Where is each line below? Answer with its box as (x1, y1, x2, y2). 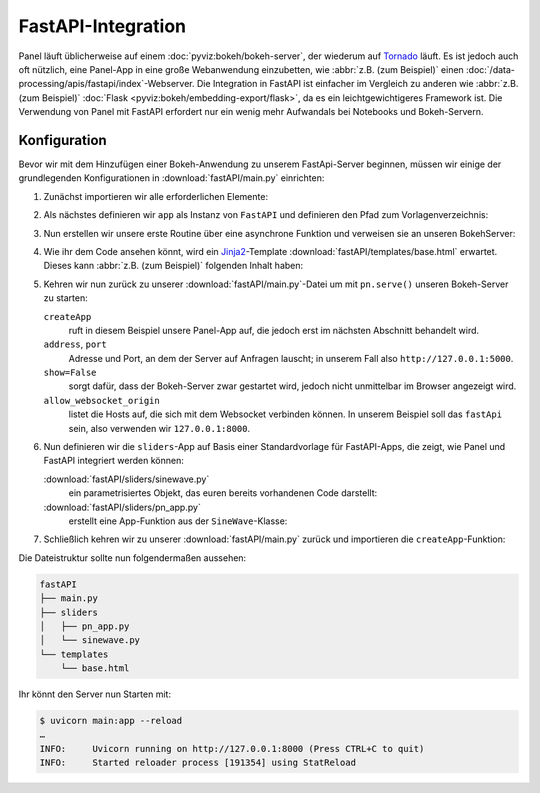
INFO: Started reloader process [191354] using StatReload (39, 757, 357, 769)
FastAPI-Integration (18, 15, 187, 37)
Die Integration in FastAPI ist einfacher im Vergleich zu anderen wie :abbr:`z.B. (196, 78, 519, 90)
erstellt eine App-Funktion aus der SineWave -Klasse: (68, 515, 288, 527)
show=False (43, 367, 97, 379)
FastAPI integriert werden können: (43, 455, 184, 467)
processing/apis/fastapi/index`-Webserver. (18, 78, 195, 90)
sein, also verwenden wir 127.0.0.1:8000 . (68, 422, 251, 434)
